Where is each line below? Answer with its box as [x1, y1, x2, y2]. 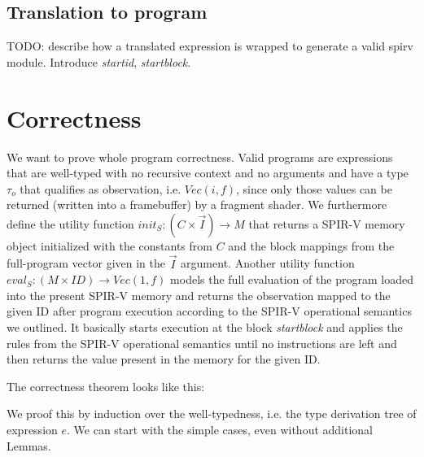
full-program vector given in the [7, 255, 165, 272]
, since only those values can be [236, 180, 392, 197]
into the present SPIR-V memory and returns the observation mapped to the [7, 286, 391, 303]
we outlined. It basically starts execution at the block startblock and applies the [7, 319, 403, 336]
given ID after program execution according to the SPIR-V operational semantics [7, 302, 412, 320]
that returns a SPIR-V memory [248, 215, 405, 232]
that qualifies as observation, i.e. [20, 180, 181, 197]
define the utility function [7, 215, 134, 232]
